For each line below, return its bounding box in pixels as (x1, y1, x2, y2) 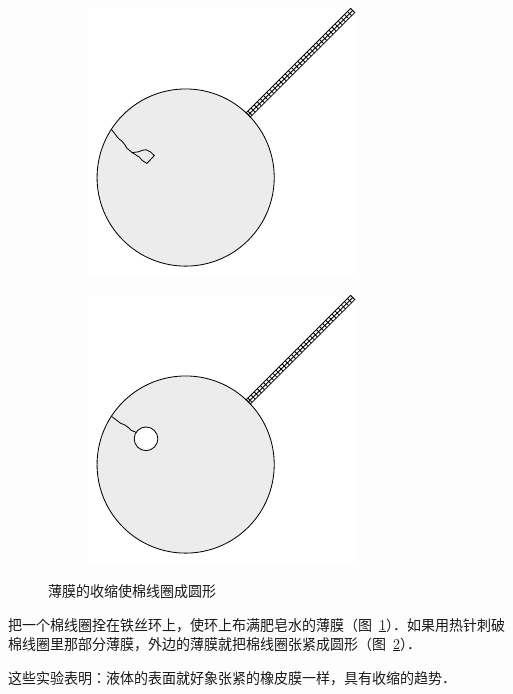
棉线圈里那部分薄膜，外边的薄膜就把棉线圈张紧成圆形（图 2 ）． (8, 633, 421, 654)
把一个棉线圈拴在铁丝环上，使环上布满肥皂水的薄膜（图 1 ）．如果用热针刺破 (8, 613, 505, 634)
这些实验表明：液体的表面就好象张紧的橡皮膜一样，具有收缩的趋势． (8, 666, 456, 687)
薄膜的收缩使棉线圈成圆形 (48, 580, 216, 601)
